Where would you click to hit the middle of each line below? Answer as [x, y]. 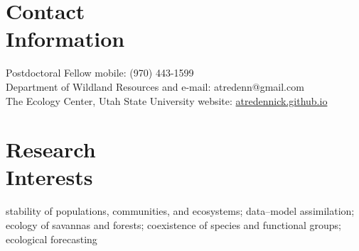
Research [51, 149]
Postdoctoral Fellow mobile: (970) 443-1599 [100, 73]
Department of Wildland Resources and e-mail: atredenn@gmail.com [155, 86]
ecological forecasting [52, 239]
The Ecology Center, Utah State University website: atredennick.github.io [167, 100]
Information [65, 39]
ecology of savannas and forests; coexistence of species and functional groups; [174, 225]
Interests [49, 177]
